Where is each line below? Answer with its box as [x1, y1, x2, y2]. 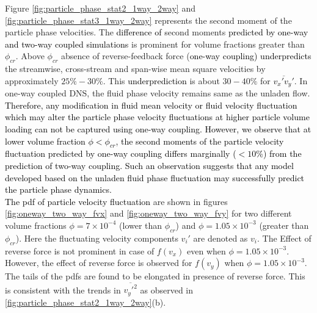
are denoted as [193, 231, 248, 244]
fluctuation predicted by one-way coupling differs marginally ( [5, 147, 236, 160]
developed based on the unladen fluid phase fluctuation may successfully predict [5, 171, 305, 184]
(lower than [119, 218, 162, 231]
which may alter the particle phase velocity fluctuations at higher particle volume [5, 110, 310, 123]
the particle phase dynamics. [5, 183, 112, 196]
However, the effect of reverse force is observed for [5, 256, 192, 269]
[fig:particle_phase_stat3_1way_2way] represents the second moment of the [5, 13, 292, 26]
